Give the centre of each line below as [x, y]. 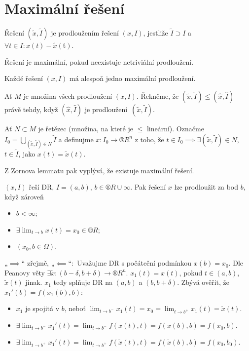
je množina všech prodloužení [68, 96]
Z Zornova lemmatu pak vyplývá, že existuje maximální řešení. [99, 170]
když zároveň [24, 196]
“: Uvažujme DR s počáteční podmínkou [130, 263]
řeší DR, [41, 187]
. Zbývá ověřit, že [203, 282]
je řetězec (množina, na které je [86, 128]
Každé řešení [24, 78]
